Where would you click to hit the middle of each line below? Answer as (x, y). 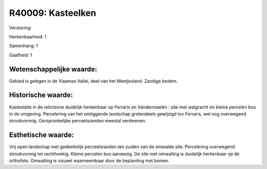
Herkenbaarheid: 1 (28, 37)
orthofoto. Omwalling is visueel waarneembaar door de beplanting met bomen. (89, 161)
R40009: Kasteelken (53, 13)
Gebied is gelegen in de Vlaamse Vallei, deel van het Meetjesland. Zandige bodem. (93, 81)
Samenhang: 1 (23, 46)
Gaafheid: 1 (21, 55)
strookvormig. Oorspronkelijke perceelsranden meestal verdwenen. (78, 121)
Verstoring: (21, 28)
